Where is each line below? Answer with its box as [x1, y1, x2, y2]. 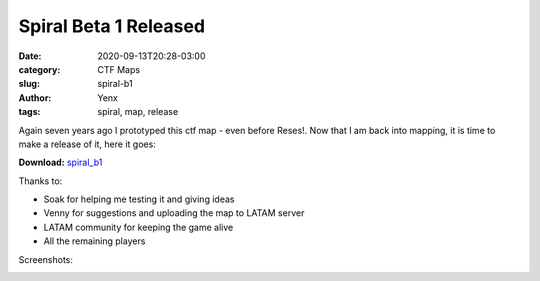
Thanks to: [18, 175, 63, 187]
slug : [18, 78, 40, 90]
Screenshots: [18, 253, 74, 265]
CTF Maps [97, 63, 140, 75]
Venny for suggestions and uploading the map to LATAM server [43, 207, 305, 219]
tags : [18, 106, 41, 118]
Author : [18, 91, 52, 104]
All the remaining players [43, 235, 146, 247]
